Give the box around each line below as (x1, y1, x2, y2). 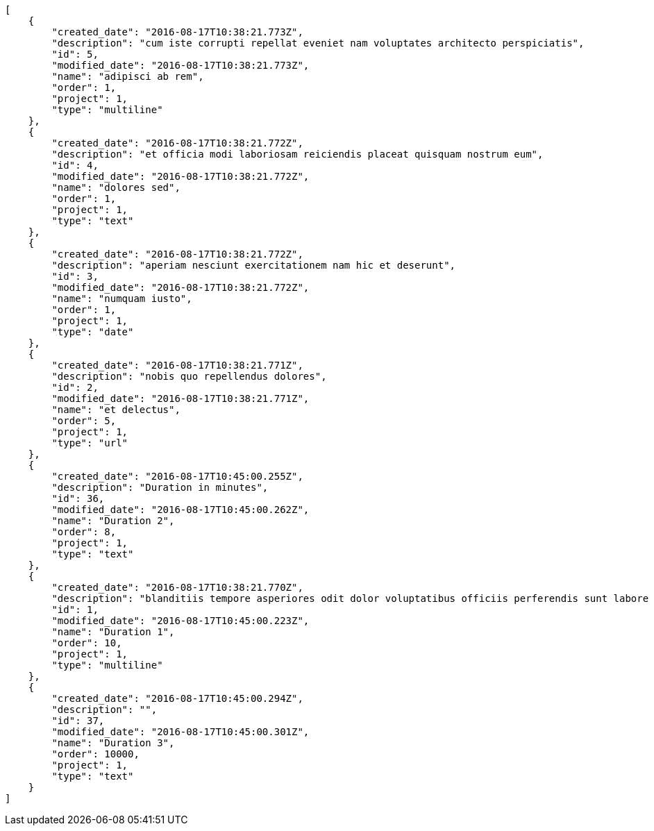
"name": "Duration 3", (51, 737, 175, 748)
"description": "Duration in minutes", (51, 482, 269, 493)
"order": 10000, (51, 748, 140, 759)
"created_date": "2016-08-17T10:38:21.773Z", (51, 26, 303, 37)
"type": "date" (51, 326, 134, 337)
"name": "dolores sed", (51, 182, 181, 193)
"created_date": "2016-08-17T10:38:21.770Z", (51, 582, 303, 593)
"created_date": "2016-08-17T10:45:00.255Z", (51, 471, 303, 482)
